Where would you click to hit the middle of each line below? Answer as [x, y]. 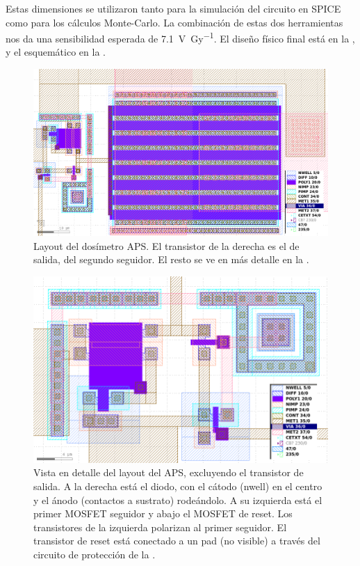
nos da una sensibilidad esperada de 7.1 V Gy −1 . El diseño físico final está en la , [180, 37]
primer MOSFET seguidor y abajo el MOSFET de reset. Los [163, 513]
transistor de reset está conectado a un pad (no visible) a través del [177, 541]
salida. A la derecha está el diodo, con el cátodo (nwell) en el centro [178, 486]
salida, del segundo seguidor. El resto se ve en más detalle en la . [171, 259]
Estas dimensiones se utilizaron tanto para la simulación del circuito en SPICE [173, 8]
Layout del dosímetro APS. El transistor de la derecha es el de [166, 245]
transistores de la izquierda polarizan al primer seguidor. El [160, 527]
